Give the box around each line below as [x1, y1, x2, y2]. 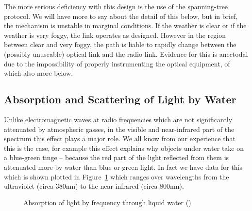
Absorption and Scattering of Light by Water [4, 92, 236, 107]
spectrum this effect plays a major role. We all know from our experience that [4, 133, 235, 144]
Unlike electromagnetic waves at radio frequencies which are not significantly [4, 114, 233, 124]
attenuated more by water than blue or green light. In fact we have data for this [4, 162, 243, 172]
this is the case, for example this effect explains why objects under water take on [4, 143, 244, 153]
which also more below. [4, 68, 73, 78]
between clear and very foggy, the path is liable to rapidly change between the [4, 39, 236, 49]
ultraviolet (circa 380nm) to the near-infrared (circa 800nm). [4, 181, 184, 191]
